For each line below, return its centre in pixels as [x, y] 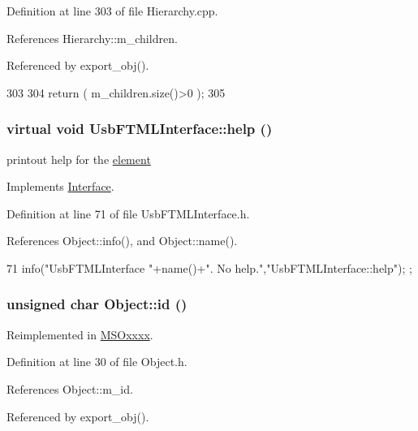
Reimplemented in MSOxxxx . [80, 334]
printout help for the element [79, 159]
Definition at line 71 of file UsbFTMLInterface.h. [128, 213]
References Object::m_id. [70, 388]
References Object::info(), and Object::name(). [122, 241]
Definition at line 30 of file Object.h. [97, 362]
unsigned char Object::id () [97, 304]
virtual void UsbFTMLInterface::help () [140, 129]
